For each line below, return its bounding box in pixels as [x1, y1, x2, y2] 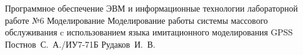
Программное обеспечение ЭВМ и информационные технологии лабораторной [5, 2, 298, 14]
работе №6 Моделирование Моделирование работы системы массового [5, 13, 268, 26]
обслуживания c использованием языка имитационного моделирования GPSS [5, 26, 293, 38]
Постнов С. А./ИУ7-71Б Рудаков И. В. [5, 37, 155, 50]
